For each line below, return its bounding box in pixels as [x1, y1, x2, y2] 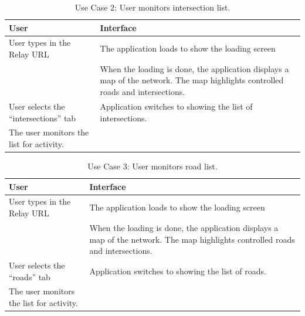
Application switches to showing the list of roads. [89, 264, 266, 277]
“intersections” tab [9, 111, 76, 124]
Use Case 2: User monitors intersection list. [74, 1, 231, 13]
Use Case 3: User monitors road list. [87, 160, 218, 172]
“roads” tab [9, 270, 50, 283]
